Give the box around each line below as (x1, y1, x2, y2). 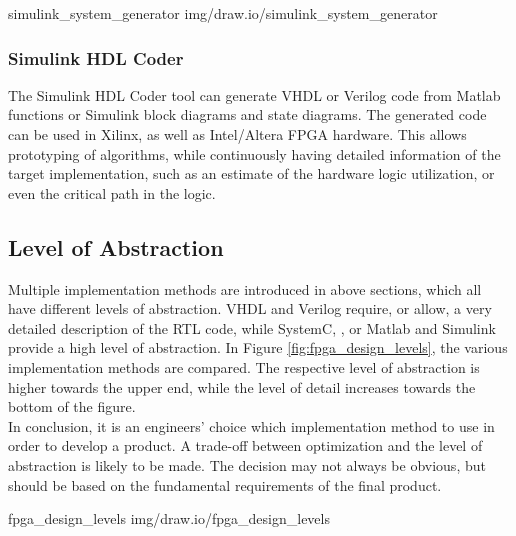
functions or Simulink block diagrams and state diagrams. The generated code (8, 104, 487, 125)
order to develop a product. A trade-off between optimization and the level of (8, 435, 483, 456)
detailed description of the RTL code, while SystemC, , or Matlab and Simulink (8, 317, 496, 338)
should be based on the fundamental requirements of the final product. (8, 474, 442, 495)
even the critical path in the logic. (8, 182, 216, 203)
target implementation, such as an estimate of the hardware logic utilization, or (8, 163, 495, 184)
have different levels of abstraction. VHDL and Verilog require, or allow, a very (8, 298, 492, 319)
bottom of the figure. (8, 396, 136, 417)
